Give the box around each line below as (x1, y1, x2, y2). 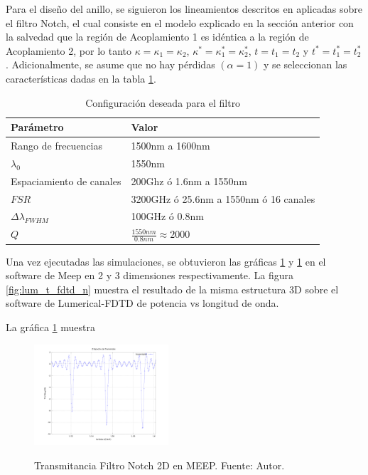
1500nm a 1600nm (131, 138, 210, 152)
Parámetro (11, 120, 64, 135)
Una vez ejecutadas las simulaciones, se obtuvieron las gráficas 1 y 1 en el (6, 254, 326, 268)
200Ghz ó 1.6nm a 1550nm (131, 173, 247, 188)
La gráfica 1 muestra (6, 319, 95, 334)
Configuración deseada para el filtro (85, 95, 241, 110)
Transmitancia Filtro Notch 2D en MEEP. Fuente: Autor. (34, 457, 285, 472)
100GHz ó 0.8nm (131, 209, 204, 224)
